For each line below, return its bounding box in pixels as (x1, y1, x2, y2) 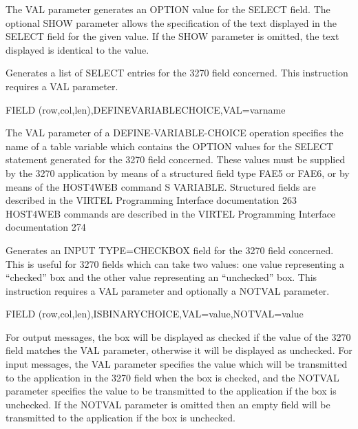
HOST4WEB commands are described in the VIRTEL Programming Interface (6, 206, 336, 220)
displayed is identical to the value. (6, 42, 149, 56)
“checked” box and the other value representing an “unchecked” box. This (6, 270, 317, 284)
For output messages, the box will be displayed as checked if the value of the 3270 (6, 329, 351, 344)
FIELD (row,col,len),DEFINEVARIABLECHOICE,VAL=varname (6, 102, 286, 116)
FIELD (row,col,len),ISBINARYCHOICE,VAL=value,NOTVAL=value (6, 306, 304, 321)
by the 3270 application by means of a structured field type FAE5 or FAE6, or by (6, 165, 350, 180)
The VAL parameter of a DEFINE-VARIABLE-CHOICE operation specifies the (6, 125, 344, 140)
